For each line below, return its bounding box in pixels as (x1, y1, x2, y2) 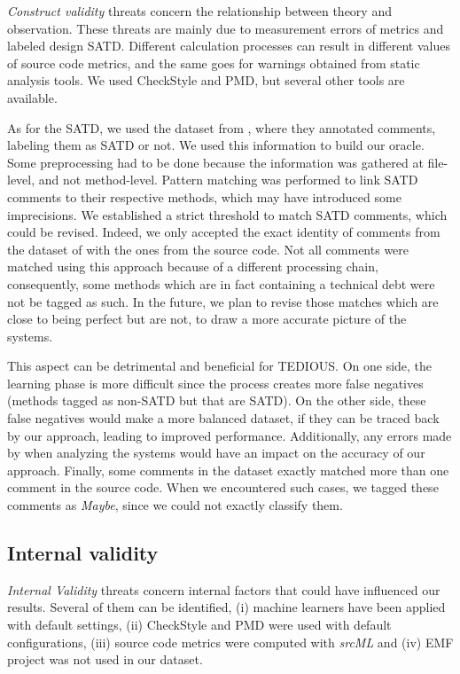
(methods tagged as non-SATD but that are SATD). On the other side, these (7, 391, 426, 410)
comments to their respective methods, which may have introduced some (7, 187, 402, 206)
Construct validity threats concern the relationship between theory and (7, 2, 392, 20)
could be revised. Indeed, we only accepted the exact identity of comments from (7, 223, 441, 241)
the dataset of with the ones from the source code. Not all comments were (7, 239, 409, 258)
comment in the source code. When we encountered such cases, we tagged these (7, 478, 439, 497)
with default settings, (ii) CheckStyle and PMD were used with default (7, 615, 392, 634)
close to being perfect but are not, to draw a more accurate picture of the (7, 310, 407, 328)
